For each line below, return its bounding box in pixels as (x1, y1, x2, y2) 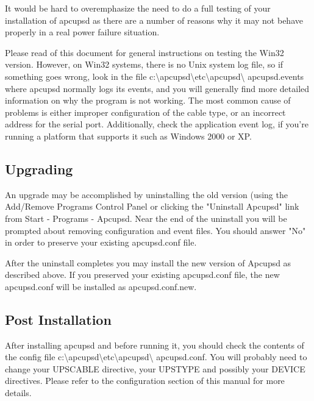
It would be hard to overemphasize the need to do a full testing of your (5, 2, 271, 14)
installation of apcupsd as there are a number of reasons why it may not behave (5, 13, 303, 26)
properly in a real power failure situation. (5, 26, 160, 38)
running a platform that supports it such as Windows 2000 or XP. (5, 129, 252, 142)
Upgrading (5, 159, 73, 178)
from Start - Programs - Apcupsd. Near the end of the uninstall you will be (5, 211, 287, 224)
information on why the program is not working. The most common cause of (5, 94, 291, 107)
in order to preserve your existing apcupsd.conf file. (5, 236, 197, 249)
